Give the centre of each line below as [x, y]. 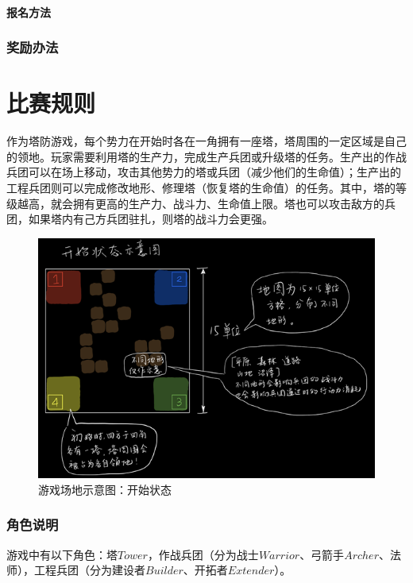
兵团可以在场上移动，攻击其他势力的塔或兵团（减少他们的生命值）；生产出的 [204, 172]
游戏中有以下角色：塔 [62, 554]
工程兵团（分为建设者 [89, 570]
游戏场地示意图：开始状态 [105, 489]
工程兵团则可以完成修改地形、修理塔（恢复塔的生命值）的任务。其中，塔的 [201, 187]
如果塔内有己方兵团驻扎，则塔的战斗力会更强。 [151, 219]
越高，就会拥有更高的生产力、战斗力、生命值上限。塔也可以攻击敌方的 [201, 203]
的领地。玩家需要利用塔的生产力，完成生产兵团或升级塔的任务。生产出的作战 [206, 156]
